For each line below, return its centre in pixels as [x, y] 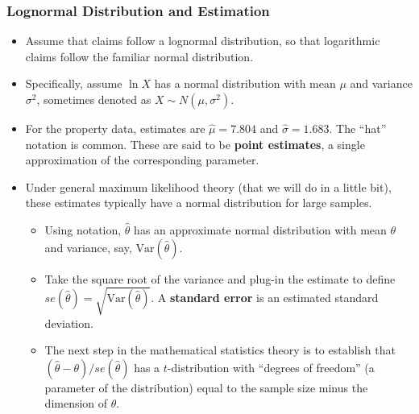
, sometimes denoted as [94, 99]
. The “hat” [358, 128]
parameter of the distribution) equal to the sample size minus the [206, 387]
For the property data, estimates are [115, 128]
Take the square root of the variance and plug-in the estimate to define [220, 278]
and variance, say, [88, 247]
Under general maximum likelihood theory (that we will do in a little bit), [208, 186]
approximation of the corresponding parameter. [142, 160]
